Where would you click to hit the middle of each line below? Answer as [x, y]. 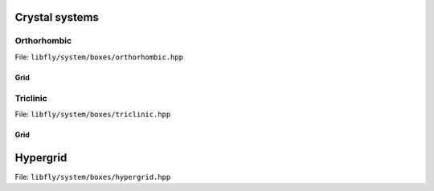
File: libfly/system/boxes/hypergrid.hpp [93, 177]
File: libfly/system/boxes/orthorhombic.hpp [99, 57]
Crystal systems [57, 17]
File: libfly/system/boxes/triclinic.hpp [93, 114]
